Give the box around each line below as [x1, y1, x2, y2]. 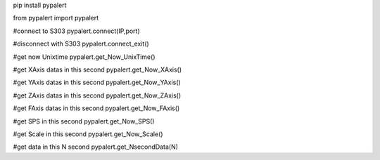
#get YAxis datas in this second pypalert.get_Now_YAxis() [13, 78, 181, 87]
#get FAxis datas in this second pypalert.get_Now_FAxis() [13, 104, 180, 112]
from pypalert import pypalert [13, 14, 99, 22]
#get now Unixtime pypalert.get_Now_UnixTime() [13, 53, 156, 61]
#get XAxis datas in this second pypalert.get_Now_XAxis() [13, 65, 182, 74]
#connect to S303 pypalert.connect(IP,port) [13, 27, 140, 35]
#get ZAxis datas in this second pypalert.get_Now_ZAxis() [13, 91, 182, 100]
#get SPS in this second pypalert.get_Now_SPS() [13, 116, 155, 126]
